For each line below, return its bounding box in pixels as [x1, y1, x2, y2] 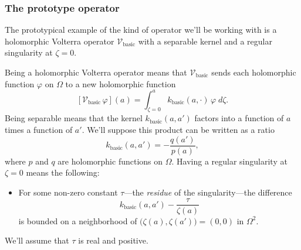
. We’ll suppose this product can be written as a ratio [82, 124, 275, 136]
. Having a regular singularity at [171, 155, 288, 167]
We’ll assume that [5, 234, 69, 246]
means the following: [26, 166, 100, 179]
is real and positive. [78, 234, 148, 246]
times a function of [5, 124, 73, 136]
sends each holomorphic [211, 66, 296, 78]
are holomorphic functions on [58, 155, 163, 167]
